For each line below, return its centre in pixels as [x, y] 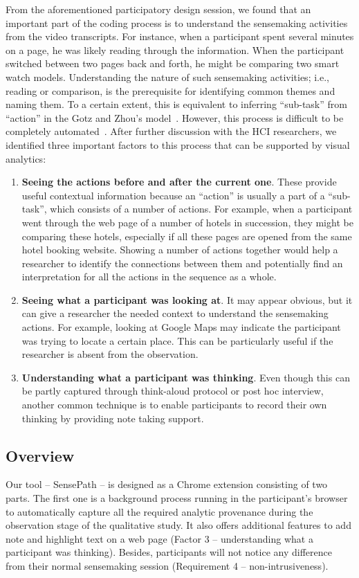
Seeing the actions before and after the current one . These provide [179, 182]
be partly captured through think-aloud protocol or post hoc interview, [173, 391]
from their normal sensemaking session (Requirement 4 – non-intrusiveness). [167, 565]
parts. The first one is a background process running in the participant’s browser [177, 498]
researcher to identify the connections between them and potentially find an [182, 263]
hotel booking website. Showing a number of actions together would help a [180, 250]
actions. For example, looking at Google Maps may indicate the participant [181, 327]
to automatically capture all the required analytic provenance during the [159, 511]
